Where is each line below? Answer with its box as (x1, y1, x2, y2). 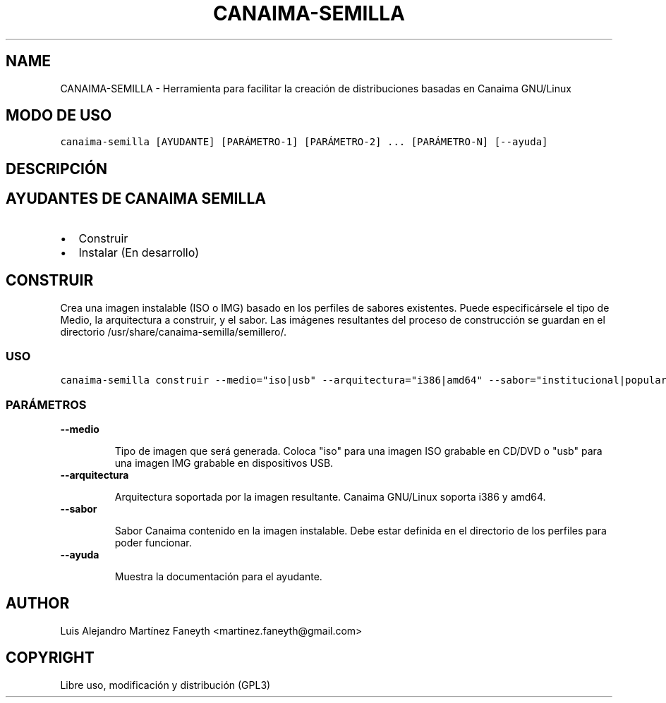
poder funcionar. (114, 537, 192, 549)
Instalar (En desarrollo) (78, 245, 199, 259)
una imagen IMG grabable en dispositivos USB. (114, 457, 334, 470)
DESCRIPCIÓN (6, 159, 108, 178)
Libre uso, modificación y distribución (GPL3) (60, 678, 271, 691)
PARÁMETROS (6, 397, 87, 412)
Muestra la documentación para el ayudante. (114, 570, 322, 583)
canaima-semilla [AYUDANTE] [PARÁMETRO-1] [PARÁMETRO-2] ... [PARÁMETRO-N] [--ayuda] (60, 136, 548, 148)
